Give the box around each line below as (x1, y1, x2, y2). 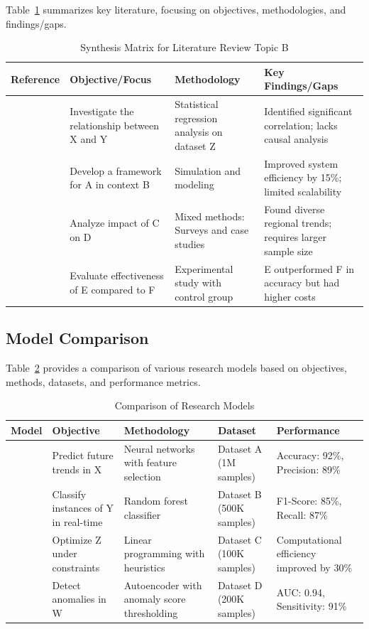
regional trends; (264, 215, 332, 230)
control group (175, 289, 233, 303)
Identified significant (264, 104, 353, 119)
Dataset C (217, 532, 262, 547)
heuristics (123, 559, 165, 574)
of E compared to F (70, 281, 155, 296)
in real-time (52, 514, 103, 529)
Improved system (264, 156, 338, 171)
